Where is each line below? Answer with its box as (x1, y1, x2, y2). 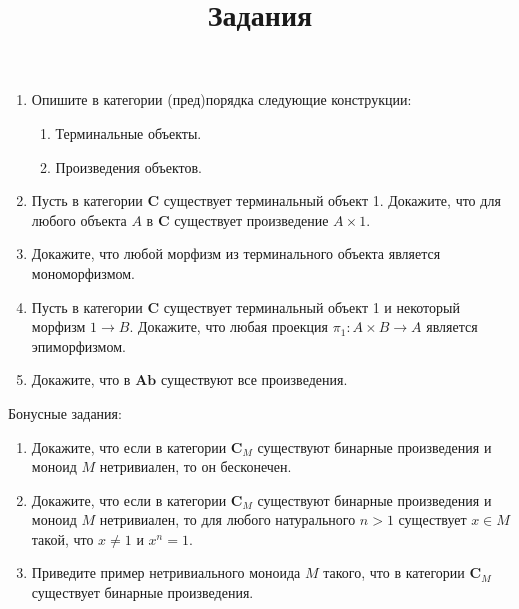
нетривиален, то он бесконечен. (99, 456, 292, 477)
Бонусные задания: (8, 402, 122, 423)
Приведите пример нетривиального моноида (31, 562, 301, 583)
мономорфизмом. (31, 262, 135, 283)
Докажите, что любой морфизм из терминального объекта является (31, 243, 441, 264)
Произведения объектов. (55, 156, 202, 177)
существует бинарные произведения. (31, 582, 254, 603)
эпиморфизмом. (31, 335, 126, 356)
